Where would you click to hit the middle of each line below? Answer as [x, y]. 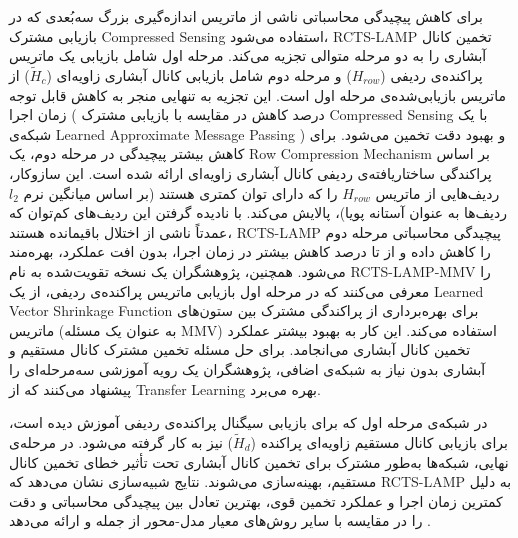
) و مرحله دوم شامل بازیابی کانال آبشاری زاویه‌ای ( [199, 75]
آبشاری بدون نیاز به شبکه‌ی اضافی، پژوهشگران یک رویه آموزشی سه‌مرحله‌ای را [247, 368]
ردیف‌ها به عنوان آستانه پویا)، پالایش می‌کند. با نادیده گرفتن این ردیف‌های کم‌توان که [258, 212]
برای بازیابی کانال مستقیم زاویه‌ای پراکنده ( [379, 441]
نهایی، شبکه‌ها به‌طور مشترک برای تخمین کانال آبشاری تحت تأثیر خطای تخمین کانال [259, 461]
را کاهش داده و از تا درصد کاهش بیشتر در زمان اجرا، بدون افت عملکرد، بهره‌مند [250, 251]
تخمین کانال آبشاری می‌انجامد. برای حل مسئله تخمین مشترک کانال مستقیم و [240, 349]
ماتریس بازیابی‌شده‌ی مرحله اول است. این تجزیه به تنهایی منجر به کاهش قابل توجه [257, 94]
